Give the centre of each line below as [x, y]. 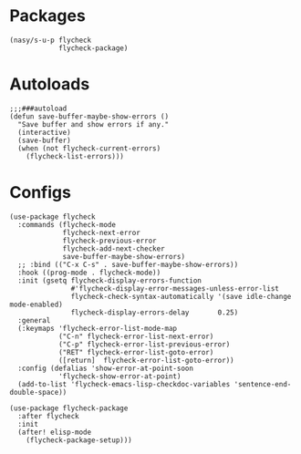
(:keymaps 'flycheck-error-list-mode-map [98, 328]
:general [34, 320]
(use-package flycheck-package [69, 408]
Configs [40, 193]
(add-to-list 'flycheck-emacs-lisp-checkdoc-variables [124, 384]
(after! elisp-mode [55, 432]
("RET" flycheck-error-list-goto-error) [136, 352]
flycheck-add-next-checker [114, 248]
